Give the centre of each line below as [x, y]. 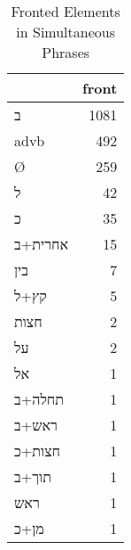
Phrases [66, 52]
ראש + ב [36, 425]
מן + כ [29, 528]
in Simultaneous [65, 32]
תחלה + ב [39, 399]
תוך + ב [33, 476]
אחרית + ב [42, 244]
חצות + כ [37, 451]
